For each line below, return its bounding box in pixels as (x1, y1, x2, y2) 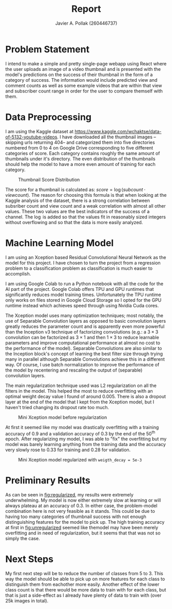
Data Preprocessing (5, 111, 92, 123)
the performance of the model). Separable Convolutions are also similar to (5, 345, 162, 351)
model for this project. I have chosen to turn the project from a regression (5, 260, 161, 266)
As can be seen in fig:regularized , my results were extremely (5, 492, 133, 498)
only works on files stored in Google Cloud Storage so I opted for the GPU (5, 297, 162, 303)
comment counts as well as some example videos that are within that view (5, 82, 162, 88)
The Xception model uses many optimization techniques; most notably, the (5, 312, 163, 319)
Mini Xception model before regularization (18, 414, 107, 420)
